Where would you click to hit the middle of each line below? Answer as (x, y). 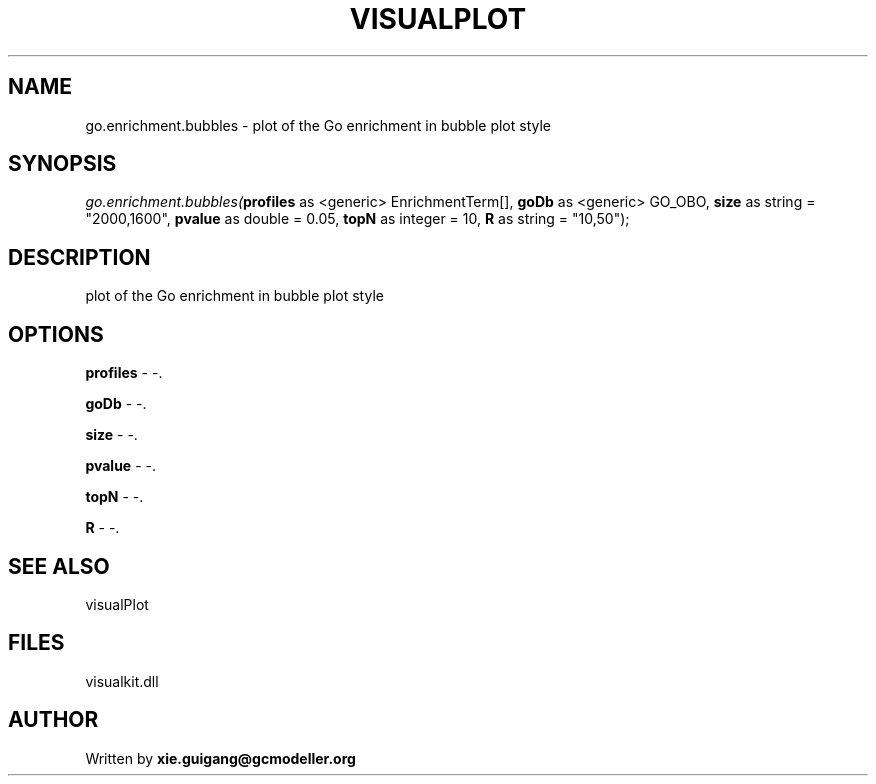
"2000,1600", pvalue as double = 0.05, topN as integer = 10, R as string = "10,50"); (357, 219)
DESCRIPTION (79, 257)
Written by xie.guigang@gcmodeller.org (220, 758)
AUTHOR (53, 720)
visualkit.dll (122, 681)
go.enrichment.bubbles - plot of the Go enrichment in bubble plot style (318, 125)
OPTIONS (56, 334)
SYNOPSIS (62, 164)
